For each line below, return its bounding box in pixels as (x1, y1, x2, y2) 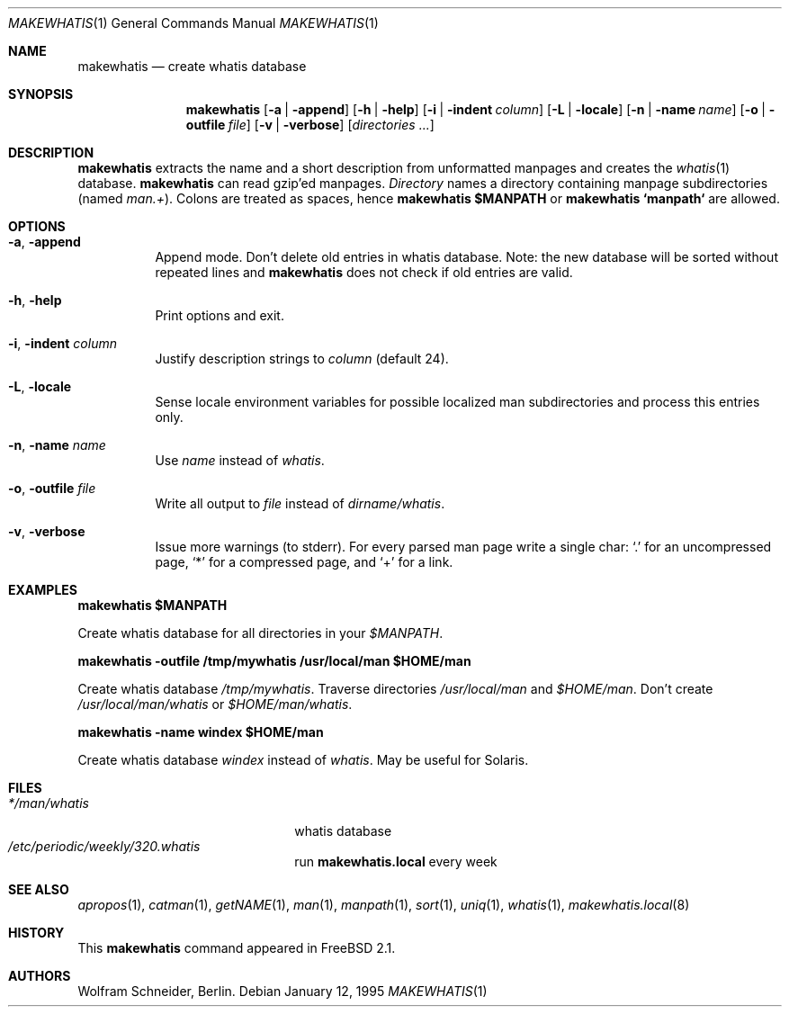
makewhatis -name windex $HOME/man (77, 724, 324, 740)
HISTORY (8, 925, 65, 940)
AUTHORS (8, 968, 71, 983)
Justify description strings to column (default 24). (155, 351, 449, 366)
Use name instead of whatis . (155, 453, 325, 468)
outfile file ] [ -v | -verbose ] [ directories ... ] (185, 117, 435, 132)
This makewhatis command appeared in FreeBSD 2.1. (77, 940, 396, 956)
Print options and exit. (155, 308, 284, 323)
